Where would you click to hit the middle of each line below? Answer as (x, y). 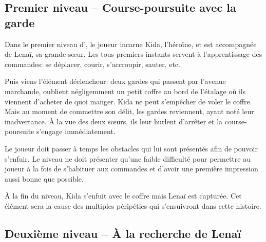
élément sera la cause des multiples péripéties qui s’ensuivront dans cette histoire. (133, 205)
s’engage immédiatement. (76, 131)
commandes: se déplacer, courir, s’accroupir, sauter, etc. (92, 64)
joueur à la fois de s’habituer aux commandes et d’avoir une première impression (131, 169)
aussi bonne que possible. (44, 178)
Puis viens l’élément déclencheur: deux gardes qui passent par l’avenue (115, 81)
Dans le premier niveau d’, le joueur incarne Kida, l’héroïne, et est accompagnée (131, 44)
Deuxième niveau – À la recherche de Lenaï (123, 233)
